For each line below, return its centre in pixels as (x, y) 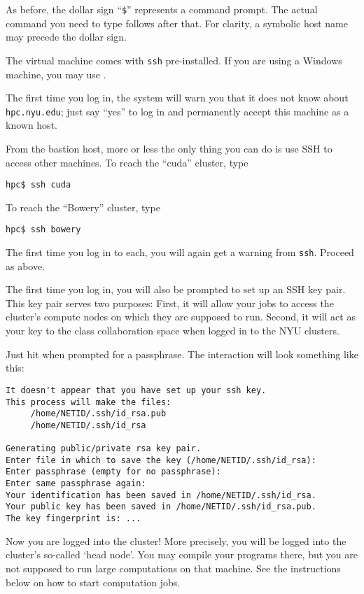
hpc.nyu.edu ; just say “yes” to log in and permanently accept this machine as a (177, 111)
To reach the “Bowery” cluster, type (83, 207)
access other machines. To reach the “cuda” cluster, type (127, 162)
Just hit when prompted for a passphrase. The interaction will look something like (182, 354)
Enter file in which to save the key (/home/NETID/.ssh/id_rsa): (161, 460)
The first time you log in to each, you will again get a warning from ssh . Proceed (180, 252)
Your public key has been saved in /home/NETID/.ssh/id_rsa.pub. (161, 507)
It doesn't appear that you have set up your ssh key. (136, 390)
